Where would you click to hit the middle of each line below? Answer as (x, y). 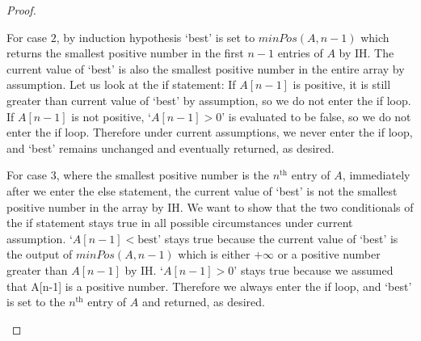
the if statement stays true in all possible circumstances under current (180, 223)
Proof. (21, 10)
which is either (214, 254)
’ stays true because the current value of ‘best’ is (278, 238)
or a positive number (329, 254)
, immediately (376, 175)
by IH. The (366, 53)
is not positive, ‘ (111, 116)
